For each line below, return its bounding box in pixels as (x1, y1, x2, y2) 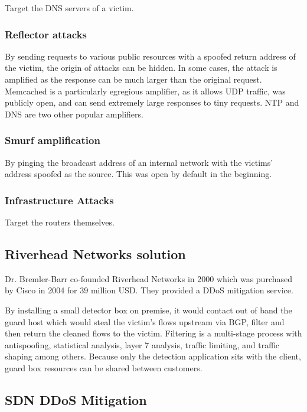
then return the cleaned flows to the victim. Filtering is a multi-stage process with (5, 327, 302, 339)
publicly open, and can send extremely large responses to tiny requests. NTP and (5, 96, 299, 109)
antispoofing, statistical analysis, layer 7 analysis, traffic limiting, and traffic (5, 338, 280, 351)
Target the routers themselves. (5, 216, 115, 228)
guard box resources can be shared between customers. (5, 361, 203, 374)
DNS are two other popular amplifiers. (5, 107, 143, 120)
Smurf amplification (5, 133, 100, 148)
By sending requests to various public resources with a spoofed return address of (5, 50, 296, 62)
